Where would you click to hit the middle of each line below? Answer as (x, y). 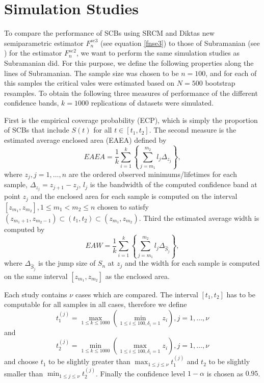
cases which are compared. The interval (137, 294)
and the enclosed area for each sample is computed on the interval (134, 196)
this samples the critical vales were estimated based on (89, 83)
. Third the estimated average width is (199, 218)
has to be (241, 294)
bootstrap (220, 83)
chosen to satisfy (123, 206)
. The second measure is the (193, 130)
